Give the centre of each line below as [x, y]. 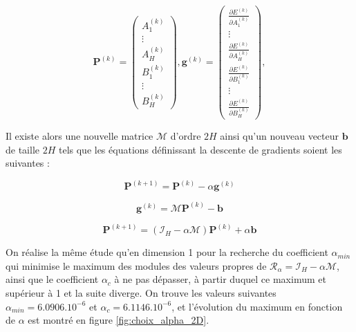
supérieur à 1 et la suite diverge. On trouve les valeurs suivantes [141, 292]
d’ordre [186, 136]
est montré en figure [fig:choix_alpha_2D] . [119, 320]
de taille [22, 149]
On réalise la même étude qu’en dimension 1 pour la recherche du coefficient [167, 252]
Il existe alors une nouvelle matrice [79, 136]
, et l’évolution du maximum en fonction [257, 306]
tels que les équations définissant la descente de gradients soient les [200, 149]
